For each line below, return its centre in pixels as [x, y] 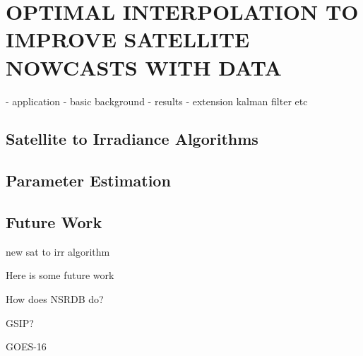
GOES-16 [26, 346]
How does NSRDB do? [55, 299]
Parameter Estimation [88, 180]
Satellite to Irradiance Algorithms [132, 139]
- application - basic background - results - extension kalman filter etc [157, 101]
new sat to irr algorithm [58, 251]
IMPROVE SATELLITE [128, 39]
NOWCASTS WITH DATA [144, 67]
